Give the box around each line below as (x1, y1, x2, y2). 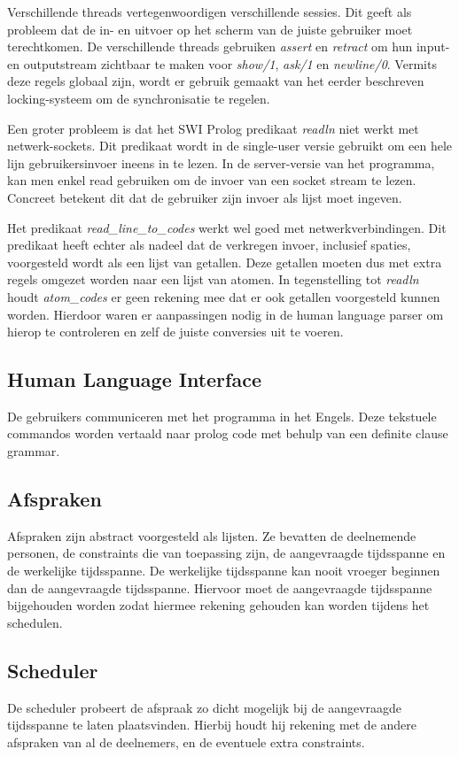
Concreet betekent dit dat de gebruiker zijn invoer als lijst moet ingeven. (7, 188, 402, 206)
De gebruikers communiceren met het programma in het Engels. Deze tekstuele (7, 406, 437, 425)
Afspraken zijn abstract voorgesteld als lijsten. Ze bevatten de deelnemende (7, 526, 416, 545)
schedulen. (7, 613, 63, 631)
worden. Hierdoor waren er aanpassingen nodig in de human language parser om (7, 305, 444, 323)
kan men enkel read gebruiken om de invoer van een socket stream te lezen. (7, 171, 416, 189)
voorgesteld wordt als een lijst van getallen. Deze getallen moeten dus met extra (7, 252, 442, 271)
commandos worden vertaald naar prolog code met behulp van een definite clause (7, 424, 448, 443)
